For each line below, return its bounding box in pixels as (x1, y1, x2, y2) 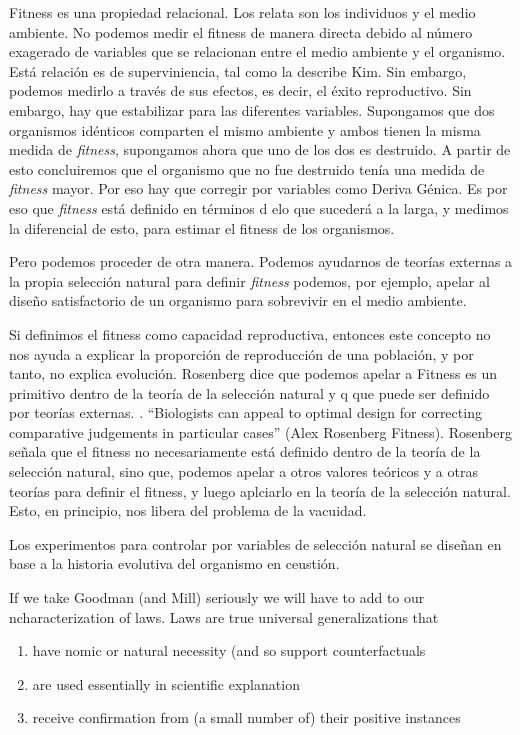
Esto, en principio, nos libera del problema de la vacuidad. (9, 500, 367, 521)
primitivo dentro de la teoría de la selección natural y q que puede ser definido (9, 382, 490, 403)
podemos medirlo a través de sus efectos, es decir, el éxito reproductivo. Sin (9, 80, 472, 101)
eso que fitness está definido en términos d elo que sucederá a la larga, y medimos (9, 197, 509, 218)
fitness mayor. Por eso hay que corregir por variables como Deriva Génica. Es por (9, 178, 508, 199)
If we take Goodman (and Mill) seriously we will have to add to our (9, 587, 425, 608)
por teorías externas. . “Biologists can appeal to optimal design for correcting (9, 402, 482, 423)
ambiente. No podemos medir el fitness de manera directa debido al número (9, 21, 473, 42)
